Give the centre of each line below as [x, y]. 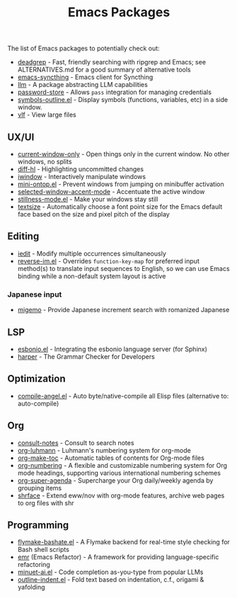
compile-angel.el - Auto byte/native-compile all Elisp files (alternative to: [123, 396]
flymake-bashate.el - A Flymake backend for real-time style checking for [123, 542]
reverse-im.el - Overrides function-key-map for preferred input [108, 261]
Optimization [36, 379]
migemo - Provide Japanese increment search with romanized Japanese [123, 310]
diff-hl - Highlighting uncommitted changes [80, 169]
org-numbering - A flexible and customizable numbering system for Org [122, 465]
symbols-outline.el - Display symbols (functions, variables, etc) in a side [123, 100]
